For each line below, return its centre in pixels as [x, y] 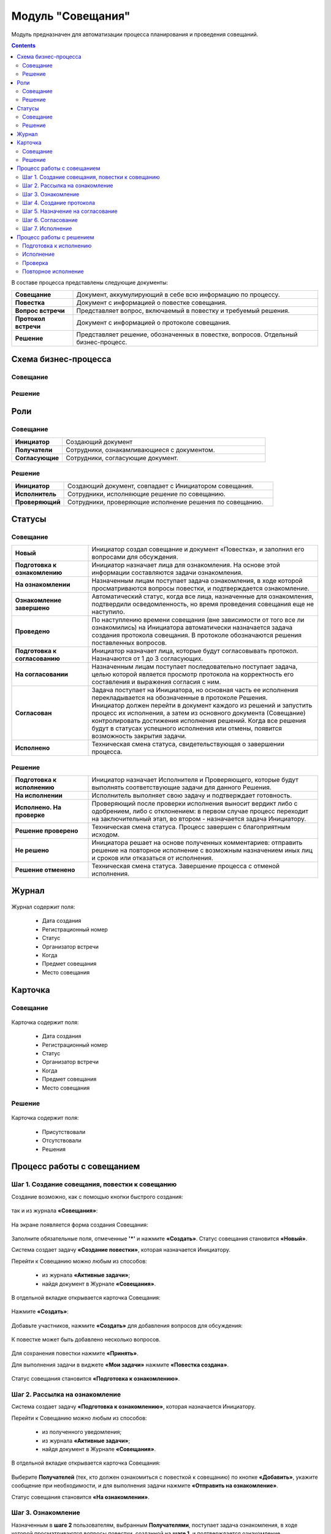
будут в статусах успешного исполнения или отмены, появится [187, 728]
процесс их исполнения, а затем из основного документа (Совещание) [199, 713]
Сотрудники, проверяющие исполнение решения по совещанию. [165, 502]
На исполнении [39, 796]
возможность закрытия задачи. [139, 736]
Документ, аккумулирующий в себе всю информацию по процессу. [178, 295]
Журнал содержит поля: [43, 907]
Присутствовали [64, 1131]
